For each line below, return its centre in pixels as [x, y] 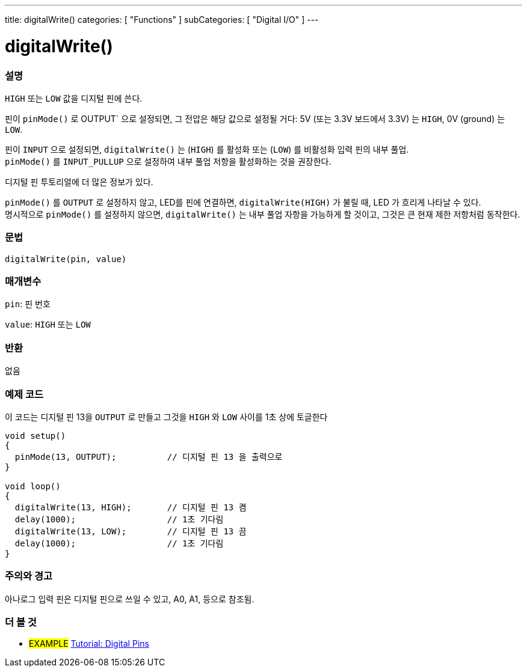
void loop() [33, 486]
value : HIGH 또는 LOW [48, 325]
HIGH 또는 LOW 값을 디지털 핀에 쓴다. [74, 98]
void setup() [35, 435]
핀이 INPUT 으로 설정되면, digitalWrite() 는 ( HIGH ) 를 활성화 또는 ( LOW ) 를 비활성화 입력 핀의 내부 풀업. [207, 149]
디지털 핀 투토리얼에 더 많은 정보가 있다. [79, 182]
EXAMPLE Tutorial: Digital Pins [89, 644]
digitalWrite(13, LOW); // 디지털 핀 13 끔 [131, 531]
